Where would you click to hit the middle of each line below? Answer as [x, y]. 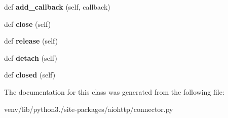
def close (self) [28, 24]
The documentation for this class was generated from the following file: [114, 91]
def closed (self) [30, 75]
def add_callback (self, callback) [57, 7]
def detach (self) [31, 57]
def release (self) [31, 41]
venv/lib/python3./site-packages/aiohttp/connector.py [89, 109]
